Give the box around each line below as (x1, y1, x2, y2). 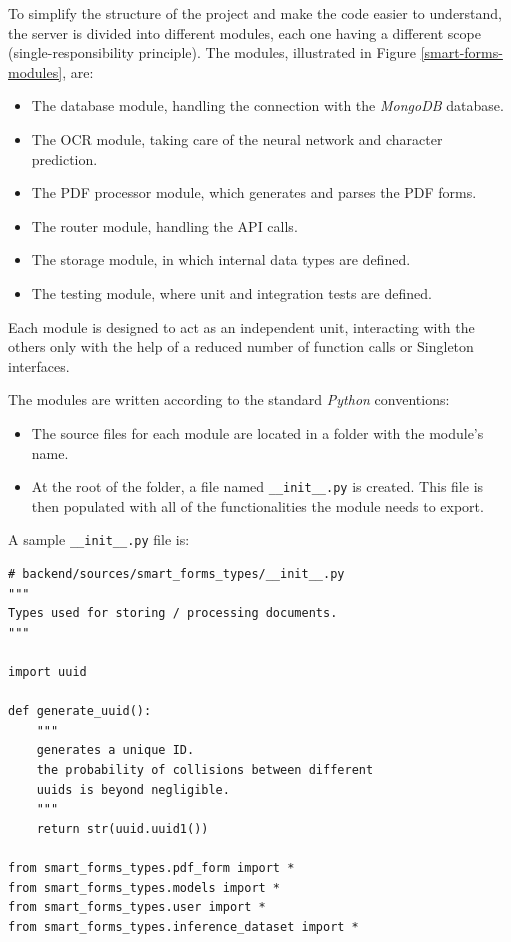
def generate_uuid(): (8, 704, 152, 719)
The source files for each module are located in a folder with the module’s (31, 422, 484, 443)
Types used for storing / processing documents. (8, 606, 338, 621)
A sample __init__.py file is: (8, 529, 190, 550)
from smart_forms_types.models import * (8, 880, 281, 895)
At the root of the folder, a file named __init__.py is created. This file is (31, 476, 484, 497)
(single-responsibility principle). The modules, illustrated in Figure (8, 42, 416, 63)
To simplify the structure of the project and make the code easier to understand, (8, 3, 503, 23)
